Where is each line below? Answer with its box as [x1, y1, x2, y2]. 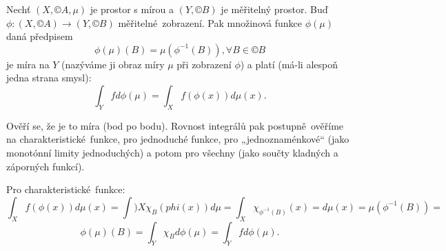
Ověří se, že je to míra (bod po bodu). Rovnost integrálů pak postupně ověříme [6, 118, 344, 132]
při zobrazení [176, 57, 232, 71]
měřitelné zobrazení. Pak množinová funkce [118, 15, 303, 30]
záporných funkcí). [6, 159, 85, 173]
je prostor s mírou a [90, 2, 174, 16]
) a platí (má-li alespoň [240, 57, 338, 71]
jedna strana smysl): [6, 70, 92, 85]
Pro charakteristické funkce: [6, 182, 125, 197]
